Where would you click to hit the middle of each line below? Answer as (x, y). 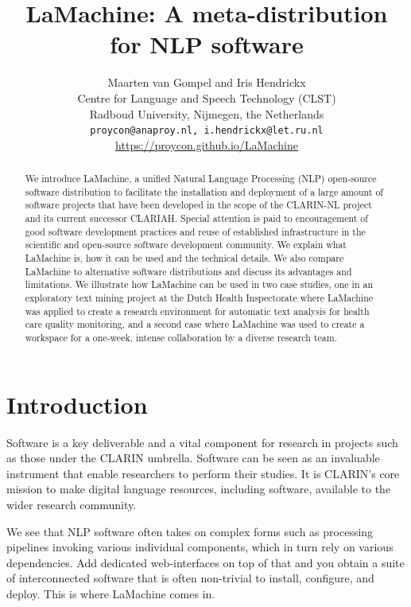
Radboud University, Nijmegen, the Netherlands (207, 113)
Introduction (77, 404)
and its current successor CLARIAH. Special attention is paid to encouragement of (196, 218)
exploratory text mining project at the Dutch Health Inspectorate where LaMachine (199, 298)
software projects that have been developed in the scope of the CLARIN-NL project (198, 205)
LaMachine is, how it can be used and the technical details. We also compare (184, 258)
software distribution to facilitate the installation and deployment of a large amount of (204, 191)
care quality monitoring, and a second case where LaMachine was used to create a (195, 324)
